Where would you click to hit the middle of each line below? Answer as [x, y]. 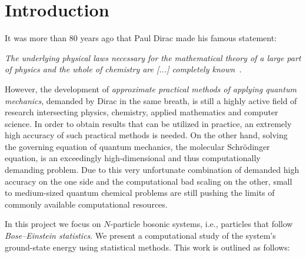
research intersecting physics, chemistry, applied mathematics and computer [142, 112]
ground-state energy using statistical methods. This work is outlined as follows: [147, 247]
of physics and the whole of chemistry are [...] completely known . [123, 69]
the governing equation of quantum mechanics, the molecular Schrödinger [137, 146]
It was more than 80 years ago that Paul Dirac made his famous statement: [141, 38]
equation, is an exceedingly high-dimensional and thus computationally [133, 158]
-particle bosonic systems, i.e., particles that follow [202, 224]
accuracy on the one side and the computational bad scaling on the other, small [149, 181]
